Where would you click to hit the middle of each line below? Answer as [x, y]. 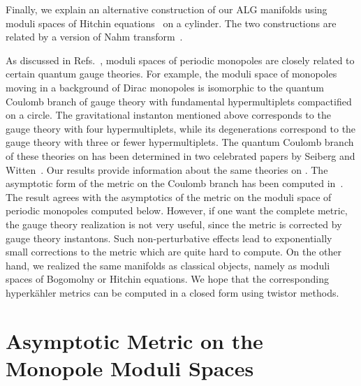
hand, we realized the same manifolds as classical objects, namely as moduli [168, 265]
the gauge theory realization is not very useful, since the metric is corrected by [174, 224]
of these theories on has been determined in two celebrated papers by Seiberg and [180, 155]
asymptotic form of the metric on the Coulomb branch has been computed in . [175, 183]
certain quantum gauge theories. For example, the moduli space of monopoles [171, 74]
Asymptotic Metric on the [134, 340]
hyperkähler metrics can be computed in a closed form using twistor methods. [172, 292]
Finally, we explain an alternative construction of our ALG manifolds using [167, 9]
